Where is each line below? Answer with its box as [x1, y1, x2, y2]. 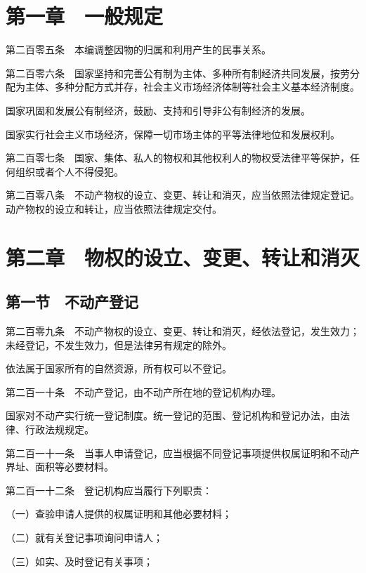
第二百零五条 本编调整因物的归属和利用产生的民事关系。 [6, 42, 271, 57]
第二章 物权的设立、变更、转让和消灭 [6, 242, 360, 271]
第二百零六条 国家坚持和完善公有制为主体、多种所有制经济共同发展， [6, 65, 330, 80]
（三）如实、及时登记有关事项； [6, 553, 153, 568]
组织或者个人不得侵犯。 [15, 164, 124, 178]
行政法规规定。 [25, 422, 94, 437]
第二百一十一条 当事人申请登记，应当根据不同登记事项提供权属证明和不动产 [6, 445, 360, 460]
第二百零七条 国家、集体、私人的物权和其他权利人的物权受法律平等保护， [6, 150, 350, 165]
